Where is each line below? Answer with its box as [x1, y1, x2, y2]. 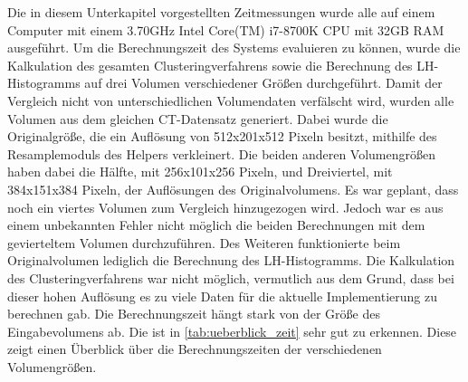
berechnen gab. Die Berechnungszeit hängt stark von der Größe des [7, 304, 380, 323]
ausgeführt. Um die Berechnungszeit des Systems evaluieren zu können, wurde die [7, 38, 461, 57]
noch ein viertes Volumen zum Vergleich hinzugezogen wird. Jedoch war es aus [7, 197, 444, 216]
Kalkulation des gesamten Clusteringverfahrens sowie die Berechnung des [7, 55, 413, 74]
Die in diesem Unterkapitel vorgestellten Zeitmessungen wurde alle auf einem [7, 3, 435, 21]
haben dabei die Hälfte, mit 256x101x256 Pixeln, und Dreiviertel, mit [7, 162, 393, 181]
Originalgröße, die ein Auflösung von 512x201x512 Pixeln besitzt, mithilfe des [7, 127, 437, 146]
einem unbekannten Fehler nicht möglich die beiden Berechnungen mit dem [7, 215, 425, 234]
